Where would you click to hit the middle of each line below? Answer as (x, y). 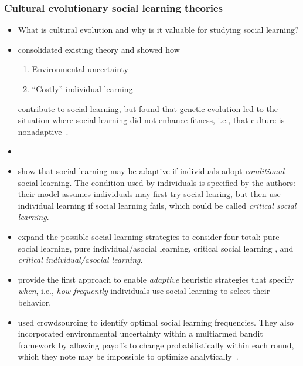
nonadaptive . (43, 131)
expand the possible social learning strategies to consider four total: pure (149, 236)
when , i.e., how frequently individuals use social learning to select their (144, 291)
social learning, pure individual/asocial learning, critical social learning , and (156, 248)
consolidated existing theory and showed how (99, 49)
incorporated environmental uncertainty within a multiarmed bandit (140, 333)
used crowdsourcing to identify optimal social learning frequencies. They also (156, 322)
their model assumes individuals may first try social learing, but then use (149, 194)
